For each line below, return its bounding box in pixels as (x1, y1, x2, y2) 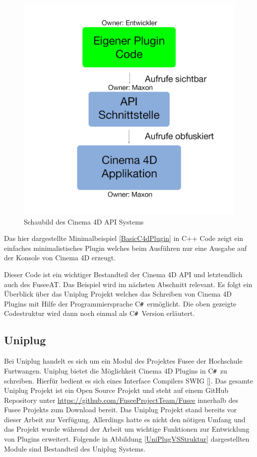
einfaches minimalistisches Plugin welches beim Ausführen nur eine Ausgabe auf (4, 242, 247, 253)
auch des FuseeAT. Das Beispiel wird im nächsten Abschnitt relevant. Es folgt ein (4, 279, 253, 289)
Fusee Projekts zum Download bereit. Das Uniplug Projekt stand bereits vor (4, 404, 237, 415)
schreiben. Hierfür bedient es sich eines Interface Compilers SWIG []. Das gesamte (4, 375, 253, 385)
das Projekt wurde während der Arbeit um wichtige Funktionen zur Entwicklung (4, 424, 250, 434)
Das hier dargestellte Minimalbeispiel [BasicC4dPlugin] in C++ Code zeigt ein (4, 233, 244, 243)
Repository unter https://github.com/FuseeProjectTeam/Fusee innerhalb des (4, 394, 238, 405)
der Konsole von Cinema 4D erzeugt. (4, 252, 116, 263)
